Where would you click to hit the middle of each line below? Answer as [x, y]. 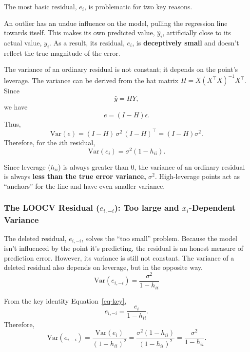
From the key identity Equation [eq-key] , [65, 300]
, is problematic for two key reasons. [138, 6]
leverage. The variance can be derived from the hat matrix [91, 80]
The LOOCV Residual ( [52, 208]
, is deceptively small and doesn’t [186, 42]
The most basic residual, [40, 6]
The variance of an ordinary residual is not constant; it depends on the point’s [121, 69]
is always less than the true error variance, [75, 176]
